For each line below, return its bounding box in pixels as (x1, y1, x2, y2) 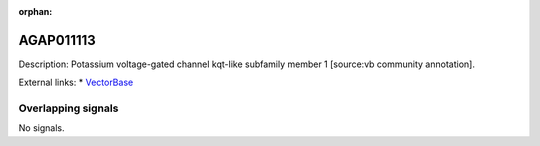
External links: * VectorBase (18, 76, 134, 89)
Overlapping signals (18, 101, 119, 115)
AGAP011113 (18, 31, 97, 49)
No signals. (18, 122, 65, 134)
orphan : (18, 6, 53, 17)
